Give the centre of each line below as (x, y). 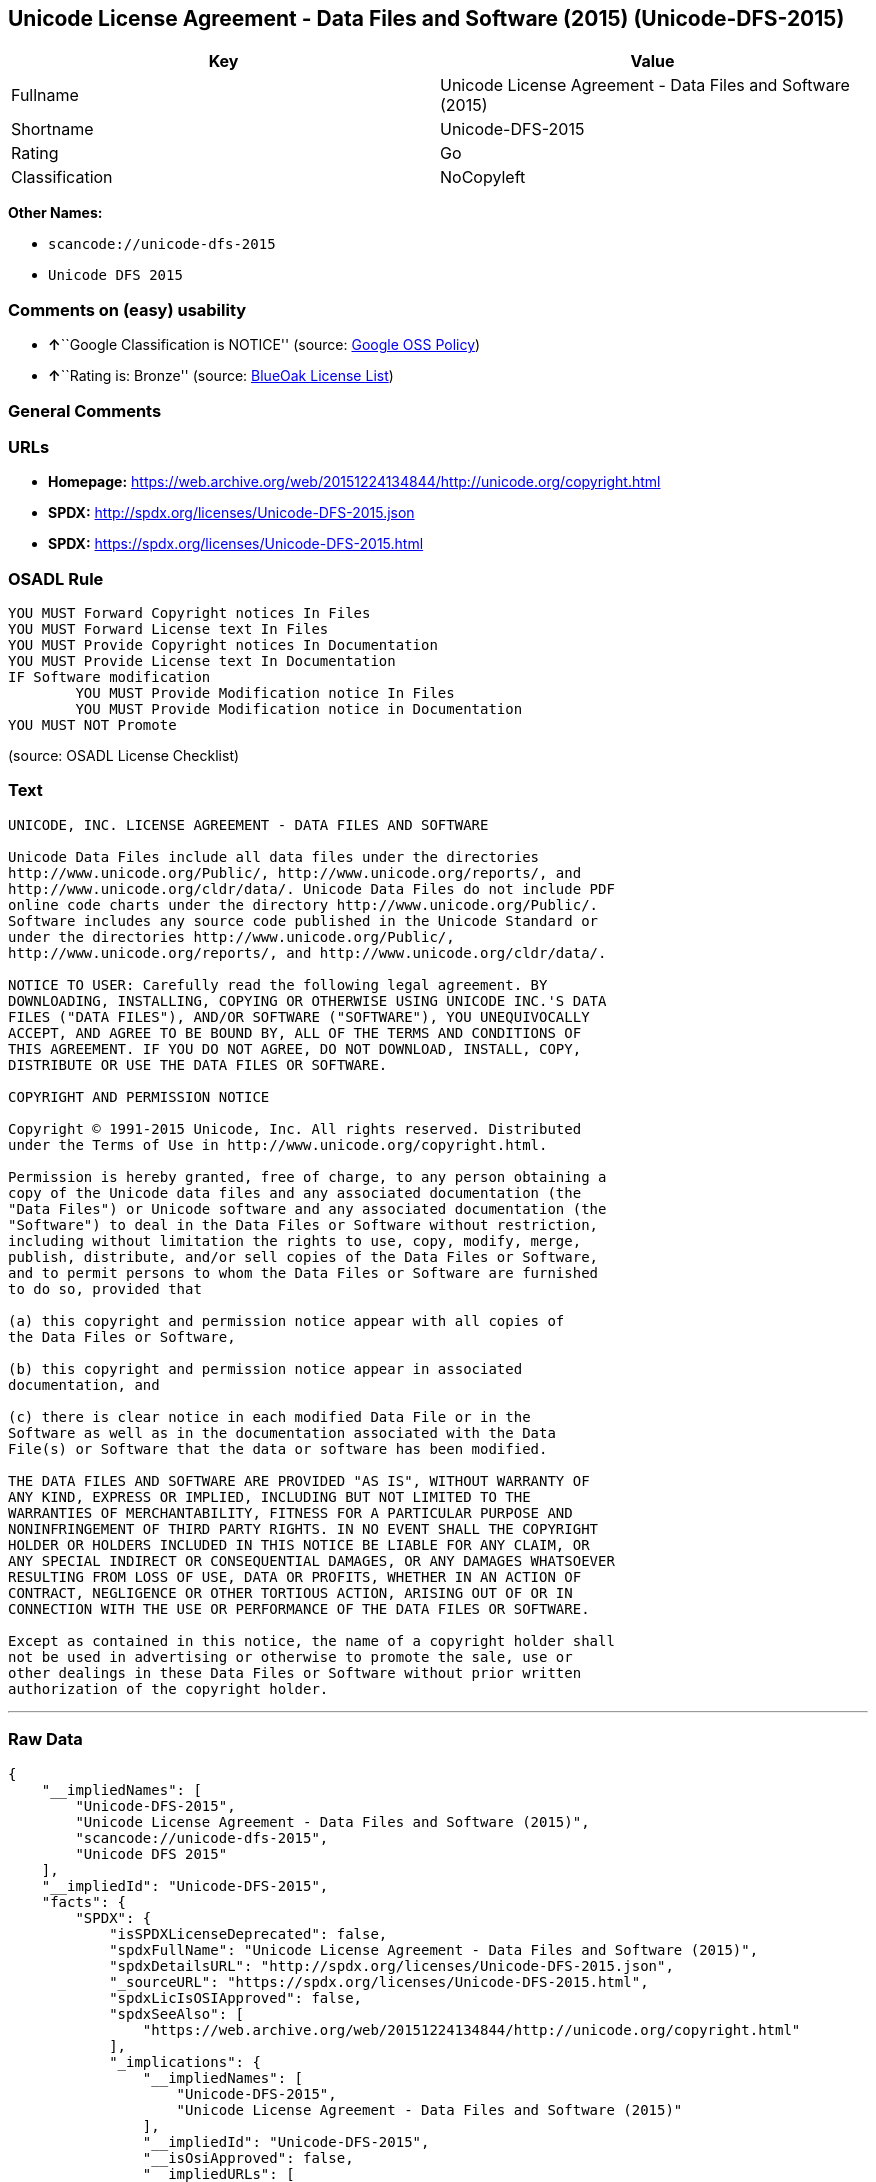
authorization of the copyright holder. (168, 1688)
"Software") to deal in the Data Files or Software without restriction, (303, 1224)
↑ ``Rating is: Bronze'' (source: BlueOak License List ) (221, 376)
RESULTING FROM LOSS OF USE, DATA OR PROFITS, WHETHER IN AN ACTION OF (295, 1576)
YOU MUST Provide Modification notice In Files (265, 693)
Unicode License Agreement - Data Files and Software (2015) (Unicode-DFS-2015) (426, 18)
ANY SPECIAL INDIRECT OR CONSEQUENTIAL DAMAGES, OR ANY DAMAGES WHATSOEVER (311, 1560)
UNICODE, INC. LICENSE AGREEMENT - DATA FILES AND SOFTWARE (248, 824)
